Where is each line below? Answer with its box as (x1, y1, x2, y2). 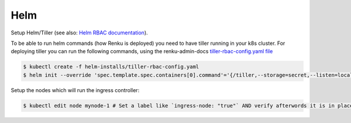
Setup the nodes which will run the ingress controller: (11, 86, 140, 93)
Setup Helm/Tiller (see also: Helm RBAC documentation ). (11, 29, 149, 36)
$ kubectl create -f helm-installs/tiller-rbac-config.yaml (23, 64, 199, 70)
